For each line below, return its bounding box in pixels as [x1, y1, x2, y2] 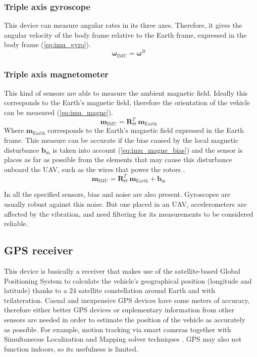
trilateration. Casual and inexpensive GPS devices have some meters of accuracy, [4, 295, 250, 305]
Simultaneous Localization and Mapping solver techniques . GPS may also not [4, 334, 242, 344]
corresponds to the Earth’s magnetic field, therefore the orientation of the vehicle [4, 97, 250, 108]
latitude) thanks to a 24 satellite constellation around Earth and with [4, 285, 215, 296]
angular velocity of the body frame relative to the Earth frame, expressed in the [4, 29, 247, 40]
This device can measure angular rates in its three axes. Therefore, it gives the [4, 20, 242, 30]
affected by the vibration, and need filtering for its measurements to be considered [4, 208, 254, 219]
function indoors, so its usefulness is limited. [4, 343, 138, 354]
